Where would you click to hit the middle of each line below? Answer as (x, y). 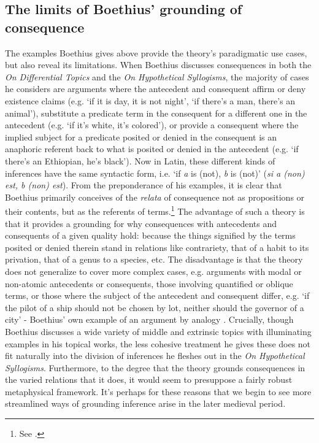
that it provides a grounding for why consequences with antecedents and (141, 223)
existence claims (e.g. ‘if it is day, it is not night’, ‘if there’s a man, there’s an (150, 100)
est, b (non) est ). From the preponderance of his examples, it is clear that (144, 185)
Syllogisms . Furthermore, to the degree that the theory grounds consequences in (155, 367)
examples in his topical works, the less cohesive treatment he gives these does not (158, 343)
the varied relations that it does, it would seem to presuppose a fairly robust (149, 379)
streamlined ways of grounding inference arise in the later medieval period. (145, 403)
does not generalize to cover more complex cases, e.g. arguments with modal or (153, 271)
